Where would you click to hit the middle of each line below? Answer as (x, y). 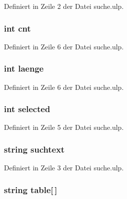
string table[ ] (31, 189)
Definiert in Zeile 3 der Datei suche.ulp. (64, 168)
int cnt (18, 28)
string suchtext (34, 149)
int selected (27, 109)
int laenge (24, 68)
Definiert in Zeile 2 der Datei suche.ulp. (64, 6)
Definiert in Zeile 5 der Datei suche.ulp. (64, 127)
